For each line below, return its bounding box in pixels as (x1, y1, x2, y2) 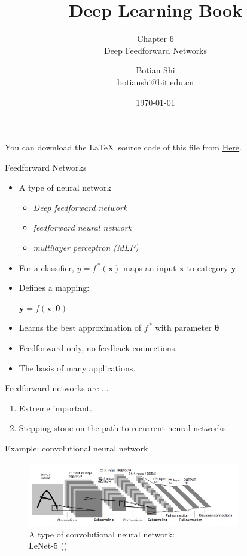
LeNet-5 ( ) (29, 539, 68, 552)
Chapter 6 (137, 32, 174, 45)
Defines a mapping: (19, 281, 90, 294)
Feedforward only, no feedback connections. (19, 342, 178, 354)
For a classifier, (19, 261, 75, 274)
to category (187, 261, 228, 274)
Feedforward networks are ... (5, 382, 109, 394)
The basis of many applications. (19, 361, 136, 374)
